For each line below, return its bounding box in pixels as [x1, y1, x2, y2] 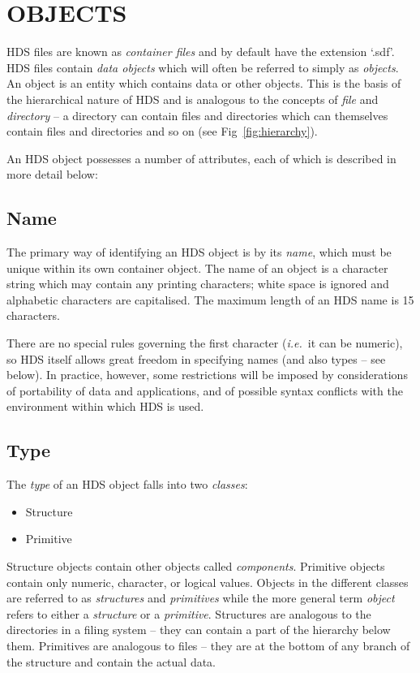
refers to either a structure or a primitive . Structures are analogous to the [6, 605, 371, 622]
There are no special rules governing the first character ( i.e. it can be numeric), [6, 334, 403, 352]
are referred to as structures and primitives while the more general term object [6, 589, 395, 606]
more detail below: [6, 166, 98, 183]
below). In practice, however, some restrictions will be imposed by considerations [6, 366, 408, 383]
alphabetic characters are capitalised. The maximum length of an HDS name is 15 [6, 291, 414, 308]
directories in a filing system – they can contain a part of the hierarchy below [6, 621, 391, 638]
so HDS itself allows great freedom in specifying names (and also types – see [6, 350, 386, 367]
